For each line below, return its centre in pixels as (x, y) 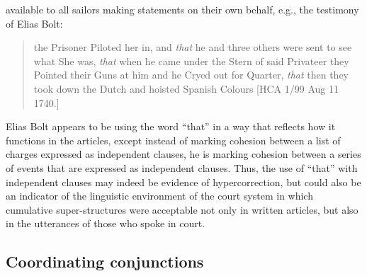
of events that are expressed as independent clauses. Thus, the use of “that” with (182, 167)
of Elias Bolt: (34, 23)
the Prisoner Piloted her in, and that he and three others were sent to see (193, 47)
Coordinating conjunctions (105, 261)
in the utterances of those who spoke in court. (106, 223)
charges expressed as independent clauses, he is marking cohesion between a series (183, 154)
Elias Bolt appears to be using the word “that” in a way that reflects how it (171, 126)
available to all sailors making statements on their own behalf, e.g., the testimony (182, 9)
